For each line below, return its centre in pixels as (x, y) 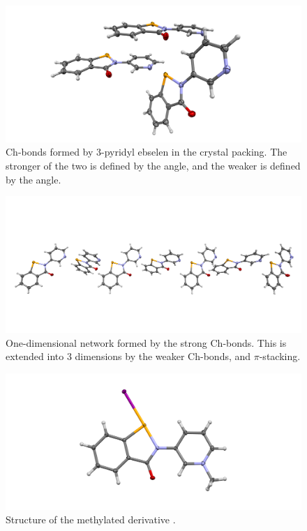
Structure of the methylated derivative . (91, 519)
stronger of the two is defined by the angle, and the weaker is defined (153, 166)
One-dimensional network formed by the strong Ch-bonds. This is (146, 342)
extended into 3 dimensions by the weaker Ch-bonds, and (128, 356)
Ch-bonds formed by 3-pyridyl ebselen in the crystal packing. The (147, 152)
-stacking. (280, 356)
